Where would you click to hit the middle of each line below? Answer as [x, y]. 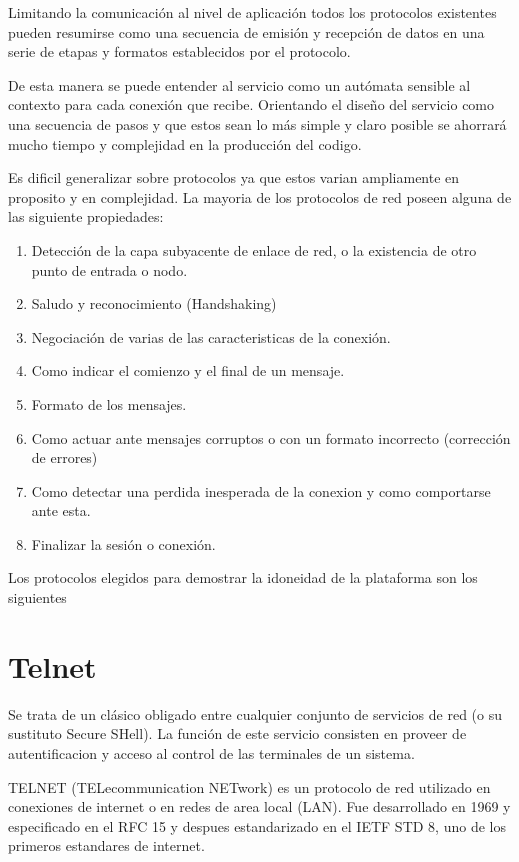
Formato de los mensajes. [109, 403]
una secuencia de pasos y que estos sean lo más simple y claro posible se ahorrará [257, 123]
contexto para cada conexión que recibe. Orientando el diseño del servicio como [251, 104]
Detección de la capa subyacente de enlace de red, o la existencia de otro [254, 249]
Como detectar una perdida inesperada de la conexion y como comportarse [261, 490]
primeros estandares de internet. [106, 845]
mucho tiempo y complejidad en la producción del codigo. [185, 143]
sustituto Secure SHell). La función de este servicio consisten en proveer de [237, 733]
